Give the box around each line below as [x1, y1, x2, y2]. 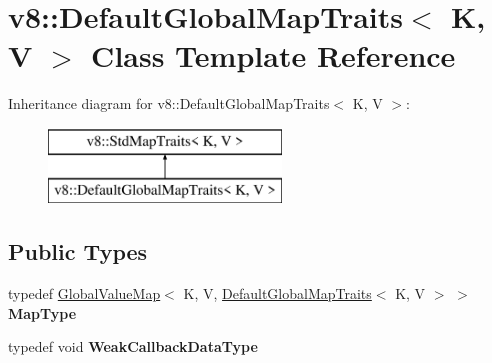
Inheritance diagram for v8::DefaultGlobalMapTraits [8, 93, 330, 114]
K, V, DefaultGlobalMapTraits [183, 283, 372, 304]
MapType [8, 302, 77, 323]
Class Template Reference [91, 35, 456, 76]
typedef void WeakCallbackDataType [8, 336, 258, 357]
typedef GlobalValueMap [8, 283, 161, 304]
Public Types [8, 236, 148, 267]
